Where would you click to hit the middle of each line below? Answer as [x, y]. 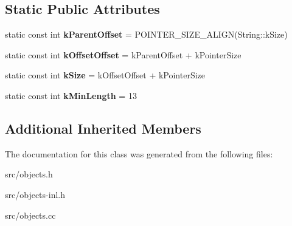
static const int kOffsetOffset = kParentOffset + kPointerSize [123, 54]
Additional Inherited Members [103, 128]
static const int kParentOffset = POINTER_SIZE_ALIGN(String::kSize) [146, 34]
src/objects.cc [30, 215]
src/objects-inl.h [35, 194]
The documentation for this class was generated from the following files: [139, 153]
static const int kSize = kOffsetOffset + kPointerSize [105, 75]
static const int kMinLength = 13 [71, 95]
